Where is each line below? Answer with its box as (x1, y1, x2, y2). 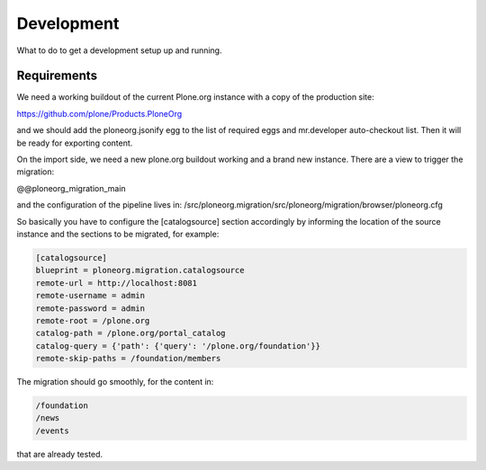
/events (35, 425, 69, 436)
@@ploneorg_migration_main (16, 182, 126, 193)
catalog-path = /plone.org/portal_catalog (35, 328, 226, 339)
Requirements (16, 68, 98, 84)
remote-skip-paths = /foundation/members (35, 353, 221, 364)
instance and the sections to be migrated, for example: (16, 228, 220, 239)
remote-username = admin (35, 290, 146, 301)
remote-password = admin (35, 303, 146, 314)
